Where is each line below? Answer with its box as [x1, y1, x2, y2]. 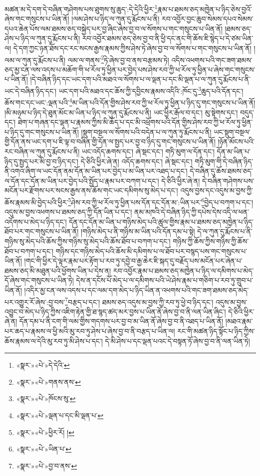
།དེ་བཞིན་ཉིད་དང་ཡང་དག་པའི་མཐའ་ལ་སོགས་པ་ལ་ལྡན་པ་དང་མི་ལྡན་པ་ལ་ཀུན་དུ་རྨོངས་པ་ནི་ [30, 74, 251, 84]
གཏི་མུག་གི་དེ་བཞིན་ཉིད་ [195, 156, 254, 166]
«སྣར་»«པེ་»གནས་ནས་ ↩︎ [16, 376, 81, 387]
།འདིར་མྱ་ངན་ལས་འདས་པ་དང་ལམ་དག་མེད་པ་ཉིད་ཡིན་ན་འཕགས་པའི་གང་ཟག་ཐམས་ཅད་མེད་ [24, 284, 249, 295]
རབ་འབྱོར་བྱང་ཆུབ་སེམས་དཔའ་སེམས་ [161, 13, 254, 24]
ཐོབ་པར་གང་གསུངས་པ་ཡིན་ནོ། [4, 226, 79, 237]
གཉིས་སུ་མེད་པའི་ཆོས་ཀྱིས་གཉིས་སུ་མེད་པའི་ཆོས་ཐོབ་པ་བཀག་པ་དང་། [4, 236, 171, 246]
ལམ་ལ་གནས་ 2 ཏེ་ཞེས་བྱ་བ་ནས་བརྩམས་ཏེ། [67, 53, 169, 65]
